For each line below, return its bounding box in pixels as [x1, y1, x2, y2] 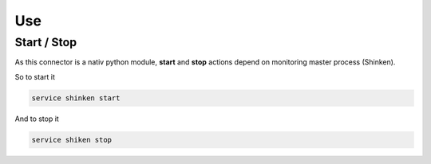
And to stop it [14, 114, 59, 123]
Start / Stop [14, 35, 77, 49]
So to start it [14, 72, 55, 81]
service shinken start [31, 93, 121, 103]
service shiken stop [31, 135, 112, 144]
